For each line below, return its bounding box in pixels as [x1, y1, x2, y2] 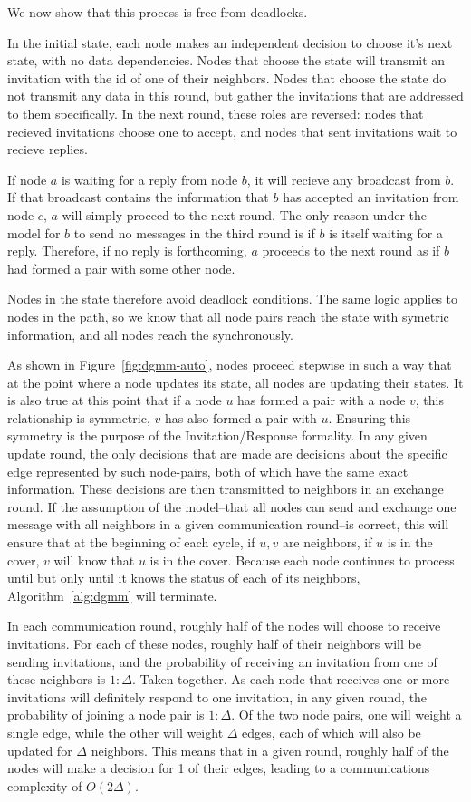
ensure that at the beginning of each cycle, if [7, 533, 255, 552]
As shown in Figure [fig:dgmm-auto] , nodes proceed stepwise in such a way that [7, 355, 452, 374]
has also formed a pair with [164, 408, 317, 427]
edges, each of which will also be [242, 722, 421, 741]
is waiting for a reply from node [61, 169, 238, 188]
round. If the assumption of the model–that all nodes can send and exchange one [7, 497, 457, 516]
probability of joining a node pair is [7, 705, 205, 724]
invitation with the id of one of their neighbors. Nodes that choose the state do [7, 68, 447, 87]
